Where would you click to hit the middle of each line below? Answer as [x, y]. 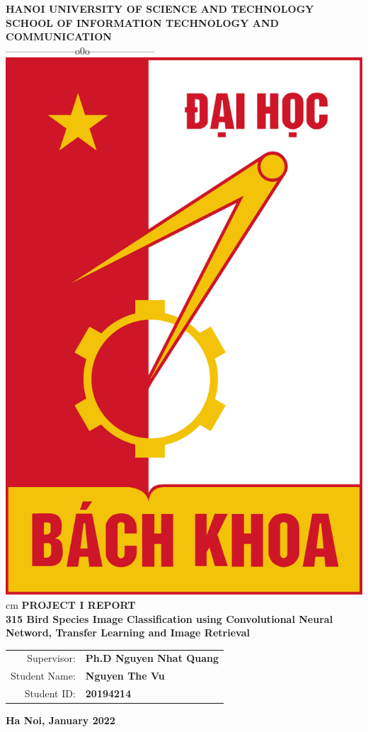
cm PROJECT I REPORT [71, 604]
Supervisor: [51, 658]
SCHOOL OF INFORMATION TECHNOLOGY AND [142, 22]
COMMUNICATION [59, 36]
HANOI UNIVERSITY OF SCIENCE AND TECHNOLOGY [160, 8]
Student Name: [43, 676]
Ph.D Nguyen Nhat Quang [152, 658]
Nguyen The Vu [125, 676]
